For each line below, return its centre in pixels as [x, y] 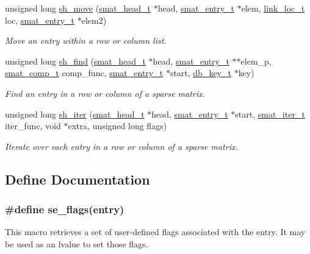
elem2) [94, 20]
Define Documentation [77, 179]
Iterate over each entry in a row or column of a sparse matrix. [121, 146]
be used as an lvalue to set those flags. [77, 243]
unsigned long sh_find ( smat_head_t [75, 61]
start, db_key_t [200, 73]
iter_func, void [33, 126]
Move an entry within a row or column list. [86, 41]
